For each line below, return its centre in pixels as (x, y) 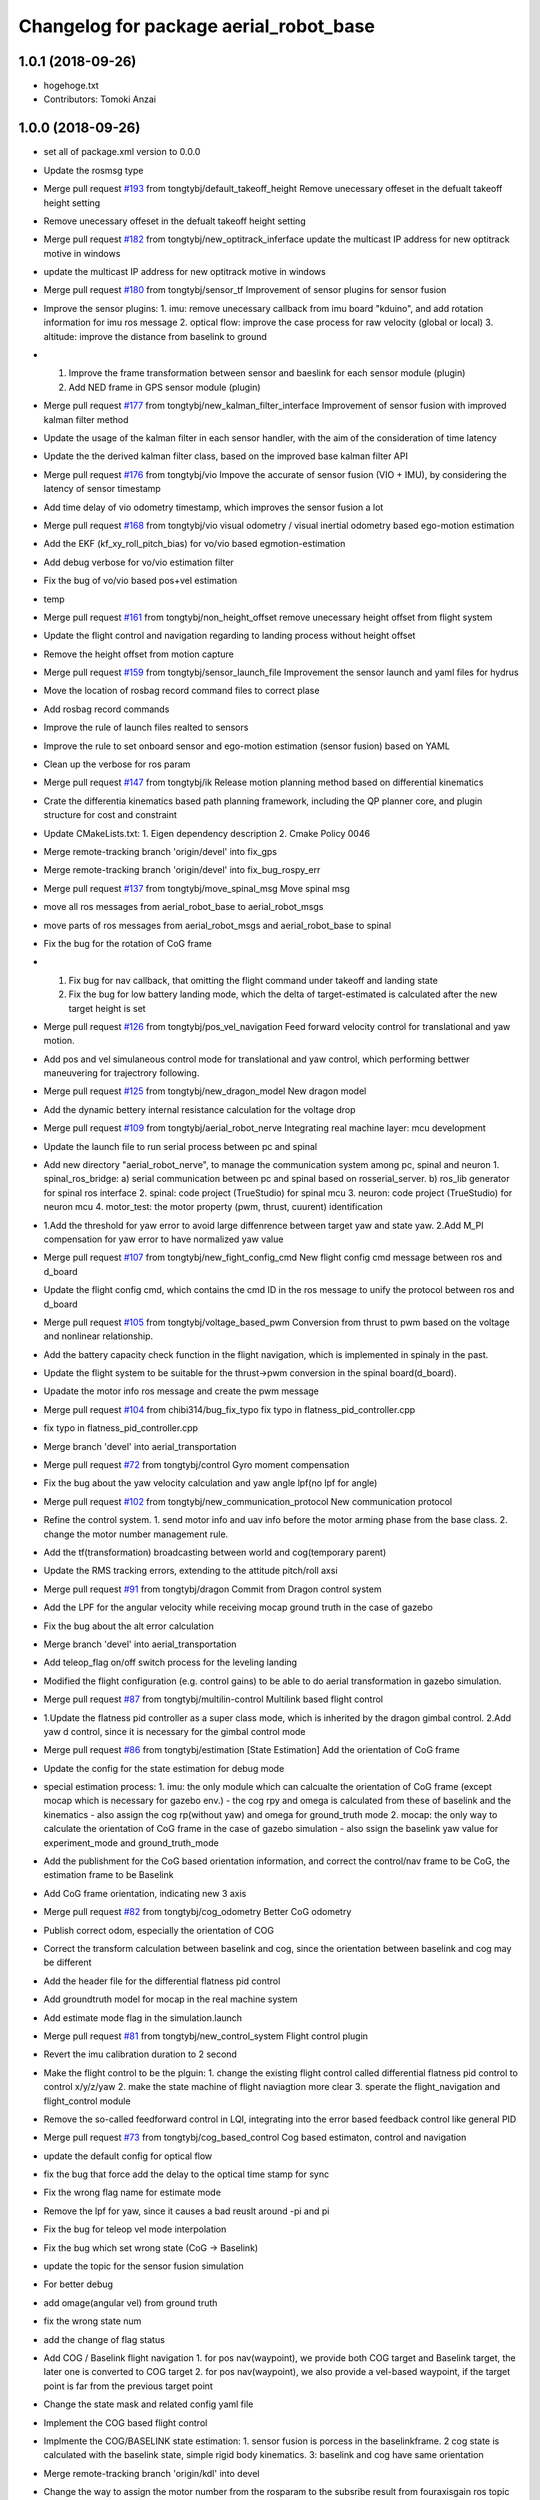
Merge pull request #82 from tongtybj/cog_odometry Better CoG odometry (197, 1912)
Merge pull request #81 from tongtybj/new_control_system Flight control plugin (206, 2036)
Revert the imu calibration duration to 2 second (140, 2054)
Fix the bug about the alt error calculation (128, 1626)
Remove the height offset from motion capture (138, 654)
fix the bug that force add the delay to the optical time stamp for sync (186, 2174)
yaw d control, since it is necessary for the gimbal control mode (174, 1731)
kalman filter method (86, 419)
